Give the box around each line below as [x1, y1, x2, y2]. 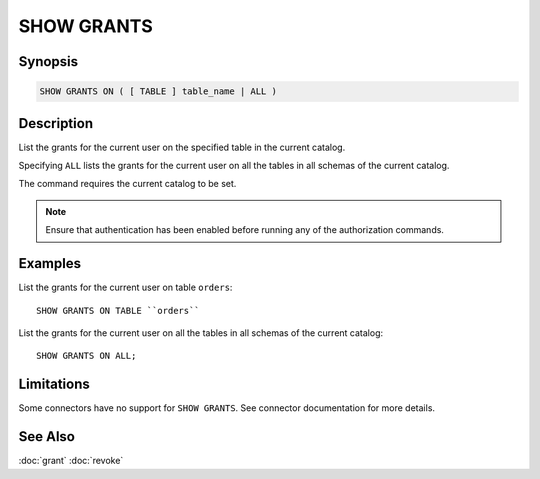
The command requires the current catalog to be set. [18, 178, 237, 190]
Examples [18, 255, 82, 272]
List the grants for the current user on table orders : [18, 281, 233, 294]
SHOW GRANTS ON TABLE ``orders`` [36, 305, 200, 316]
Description [18, 115, 94, 132]
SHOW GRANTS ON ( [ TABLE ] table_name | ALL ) [39, 86, 277, 97]
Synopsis [18, 53, 79, 70]
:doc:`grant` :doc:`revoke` [18, 455, 124, 467]
